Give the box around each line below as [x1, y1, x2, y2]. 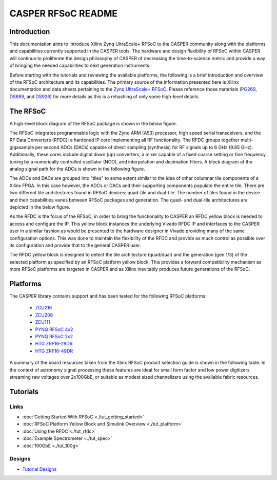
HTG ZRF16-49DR [35, 347, 73, 354]
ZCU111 [35, 319, 51, 325]
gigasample [9, 144, 34, 150]
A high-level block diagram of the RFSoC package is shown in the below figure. [9, 120, 177, 126]
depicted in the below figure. [9, 204, 70, 210]
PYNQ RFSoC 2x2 [35, 333, 73, 339]
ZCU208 [35, 311, 53, 318]
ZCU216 [35, 305, 52, 311]
